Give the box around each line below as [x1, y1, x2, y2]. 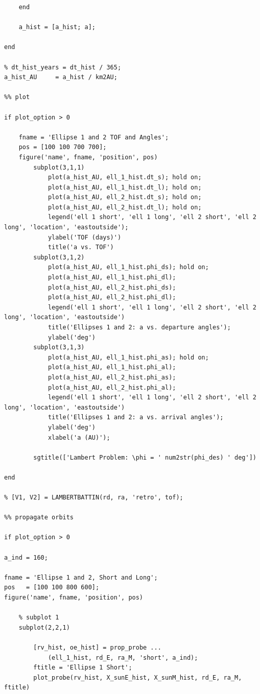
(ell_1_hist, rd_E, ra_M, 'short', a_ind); [48, 654, 198, 661]
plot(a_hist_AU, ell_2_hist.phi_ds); [48, 283, 176, 291]
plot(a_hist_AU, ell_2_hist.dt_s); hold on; [48, 194, 202, 201]
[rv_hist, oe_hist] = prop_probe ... [33, 644, 161, 651]
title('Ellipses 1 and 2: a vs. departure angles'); [48, 324, 231, 331]
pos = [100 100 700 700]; [18, 143, 107, 151]
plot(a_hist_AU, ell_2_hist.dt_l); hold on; [48, 203, 202, 211]
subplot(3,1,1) [33, 163, 85, 171]
